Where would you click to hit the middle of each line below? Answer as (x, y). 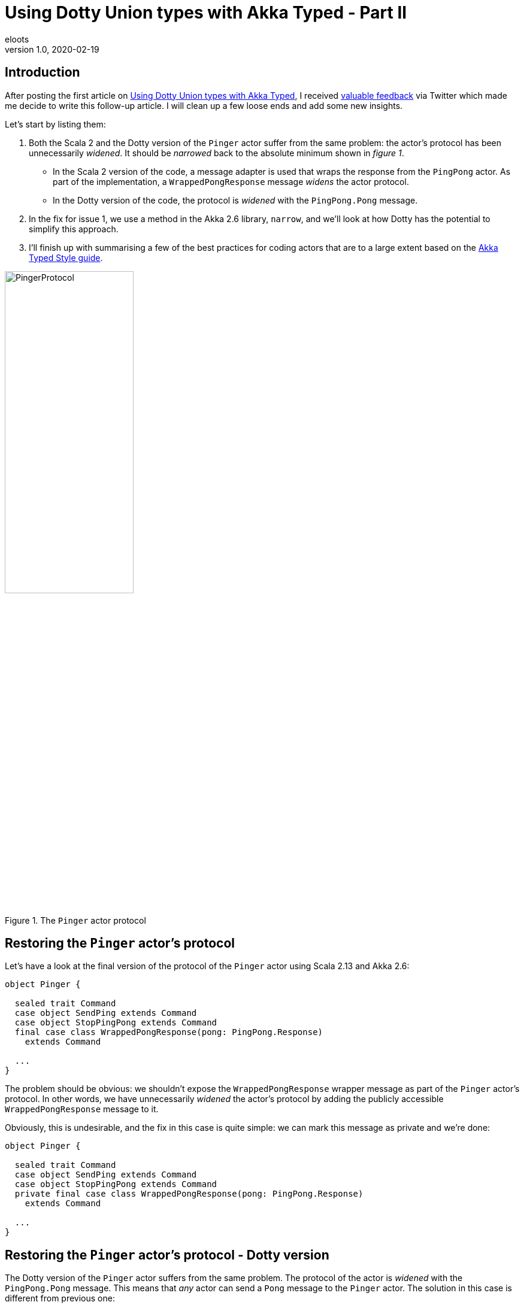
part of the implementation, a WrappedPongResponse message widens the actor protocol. (231, 181)
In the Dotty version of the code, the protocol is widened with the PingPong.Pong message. (235, 200)
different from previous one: (60, 1298)
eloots (17, 39)
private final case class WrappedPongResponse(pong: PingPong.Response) (189, 1194)
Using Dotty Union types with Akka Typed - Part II (206, 13)
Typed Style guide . (66, 257)
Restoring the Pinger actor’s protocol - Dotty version (167, 1255)
